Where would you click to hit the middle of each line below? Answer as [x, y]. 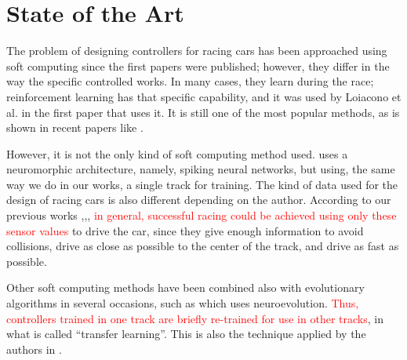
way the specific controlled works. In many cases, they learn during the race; [190, 81]
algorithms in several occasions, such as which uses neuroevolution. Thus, [183, 303]
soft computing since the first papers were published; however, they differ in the [198, 65]
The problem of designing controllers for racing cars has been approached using [197, 51]
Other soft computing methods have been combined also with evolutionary [185, 287]
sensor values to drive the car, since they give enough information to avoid [185, 230]
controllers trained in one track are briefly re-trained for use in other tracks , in [195, 318]
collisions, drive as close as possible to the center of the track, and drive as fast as [203, 246]
